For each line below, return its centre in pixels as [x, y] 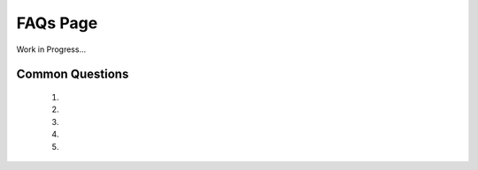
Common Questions [73, 74]
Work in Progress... [51, 49]
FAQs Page [57, 23]
